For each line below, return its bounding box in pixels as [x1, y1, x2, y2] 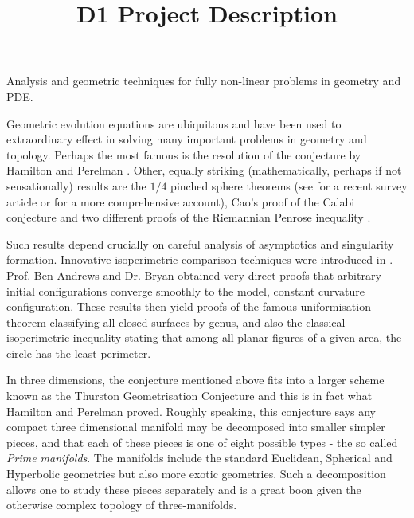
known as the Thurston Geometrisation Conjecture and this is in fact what [6, 387, 373, 404]
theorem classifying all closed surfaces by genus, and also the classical [6, 313, 346, 330]
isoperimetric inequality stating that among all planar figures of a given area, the [6, 329, 402, 346]
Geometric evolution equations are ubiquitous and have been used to [6, 115, 342, 131]
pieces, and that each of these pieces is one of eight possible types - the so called [6, 434, 398, 450]
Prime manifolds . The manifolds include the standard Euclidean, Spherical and [6, 449, 393, 466]
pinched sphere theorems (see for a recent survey [170, 177, 408, 194]
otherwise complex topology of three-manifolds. [6, 496, 237, 513]
